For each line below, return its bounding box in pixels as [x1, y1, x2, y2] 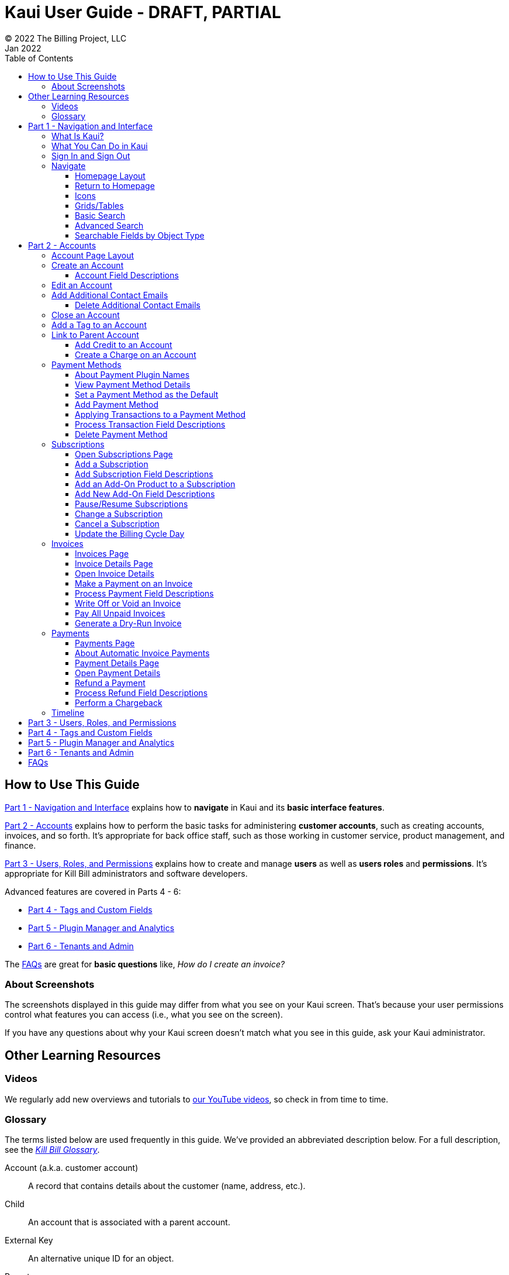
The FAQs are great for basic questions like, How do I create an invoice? [5, 959, 285, 969]
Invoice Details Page [75, 558, 153, 568]
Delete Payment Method [75, 429, 168, 439]
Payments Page [75, 637, 135, 648]
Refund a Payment [75, 677, 146, 688]
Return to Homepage [75, 180, 155, 191]
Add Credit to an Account [75, 339, 172, 350]
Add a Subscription [75, 459, 148, 469]
